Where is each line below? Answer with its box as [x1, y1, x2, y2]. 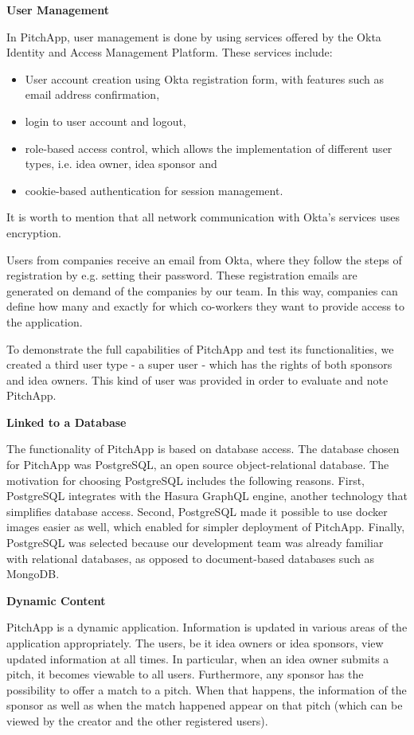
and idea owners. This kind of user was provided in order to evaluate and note [6, 371, 389, 388]
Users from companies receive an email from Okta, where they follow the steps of [6, 251, 402, 268]
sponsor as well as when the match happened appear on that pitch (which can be [6, 697, 403, 713]
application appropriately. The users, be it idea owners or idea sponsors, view [6, 635, 384, 651]
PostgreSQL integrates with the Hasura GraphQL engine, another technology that [6, 487, 408, 504]
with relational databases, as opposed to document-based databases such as [6, 549, 374, 566]
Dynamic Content [6, 592, 106, 608]
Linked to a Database [6, 413, 127, 430]
